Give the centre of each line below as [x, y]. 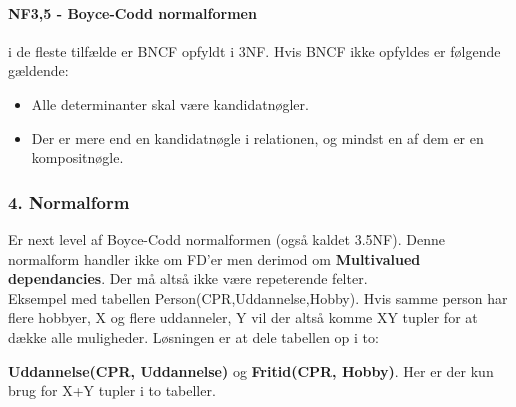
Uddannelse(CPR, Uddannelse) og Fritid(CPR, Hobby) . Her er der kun [251, 370]
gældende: [38, 70]
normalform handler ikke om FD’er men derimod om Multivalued [214, 258]
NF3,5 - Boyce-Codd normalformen [132, 12]
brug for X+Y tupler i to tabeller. [112, 390]
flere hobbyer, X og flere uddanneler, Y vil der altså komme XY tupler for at [243, 317]
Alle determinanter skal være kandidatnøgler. [170, 103]
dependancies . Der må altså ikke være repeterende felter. [188, 278]
